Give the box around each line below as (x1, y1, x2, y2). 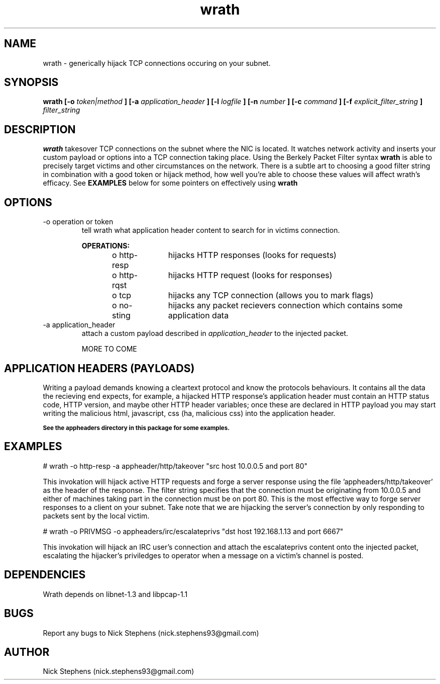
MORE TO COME (81, 345, 137, 354)
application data (168, 310, 229, 321)
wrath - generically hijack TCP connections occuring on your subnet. (43, 58, 271, 67)
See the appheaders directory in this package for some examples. (43, 424, 230, 432)
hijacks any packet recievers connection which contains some (168, 300, 403, 311)
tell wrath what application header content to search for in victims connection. (81, 226, 340, 235)
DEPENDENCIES (4, 568, 86, 581)
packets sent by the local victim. (43, 511, 150, 520)
